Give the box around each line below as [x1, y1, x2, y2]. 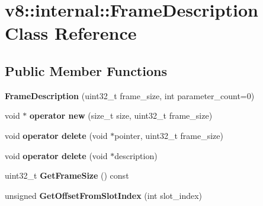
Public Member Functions [5, 61, 167, 80]
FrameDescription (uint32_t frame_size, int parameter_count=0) [5, 89, 255, 102]
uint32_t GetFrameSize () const [5, 169, 129, 182]
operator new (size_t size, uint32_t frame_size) [30, 109, 213, 122]
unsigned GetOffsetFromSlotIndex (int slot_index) [5, 189, 203, 201]
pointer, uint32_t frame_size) [114, 129, 223, 141]
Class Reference [5, 21, 137, 45]
